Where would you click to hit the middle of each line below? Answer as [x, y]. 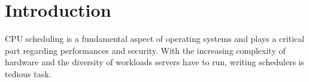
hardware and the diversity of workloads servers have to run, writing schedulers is [155, 62]
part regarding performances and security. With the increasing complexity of [145, 50]
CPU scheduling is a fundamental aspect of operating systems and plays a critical [155, 39]
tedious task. [28, 73]
